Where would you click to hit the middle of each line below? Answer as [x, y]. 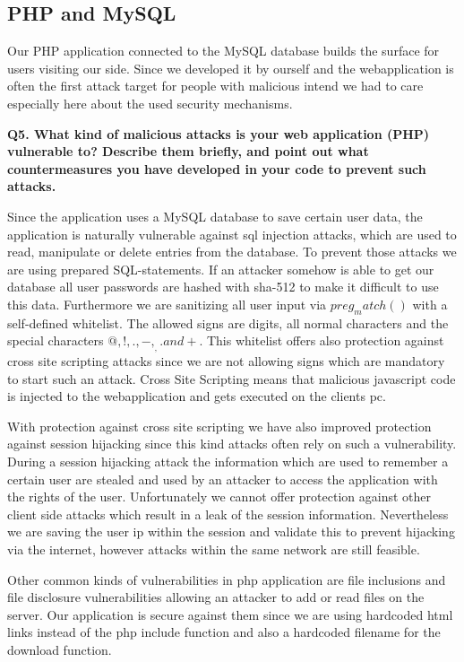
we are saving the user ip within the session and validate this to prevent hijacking [231, 531]
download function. [60, 650]
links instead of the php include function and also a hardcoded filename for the [224, 632]
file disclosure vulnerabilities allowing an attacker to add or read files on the [216, 597]
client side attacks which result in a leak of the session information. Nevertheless [228, 514]
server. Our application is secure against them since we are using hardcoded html [230, 614]
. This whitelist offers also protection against [322, 340]
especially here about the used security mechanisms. [150, 103]
